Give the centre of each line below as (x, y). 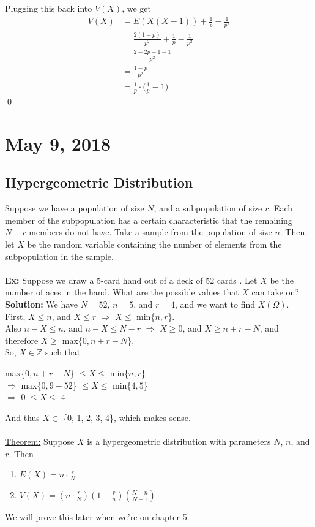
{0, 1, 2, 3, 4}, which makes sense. (127, 417)
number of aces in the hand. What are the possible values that (122, 292)
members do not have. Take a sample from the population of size (150, 232)
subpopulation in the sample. (59, 256)
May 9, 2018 (58, 143)
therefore (22, 340)
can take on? (275, 292)
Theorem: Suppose (40, 441)
